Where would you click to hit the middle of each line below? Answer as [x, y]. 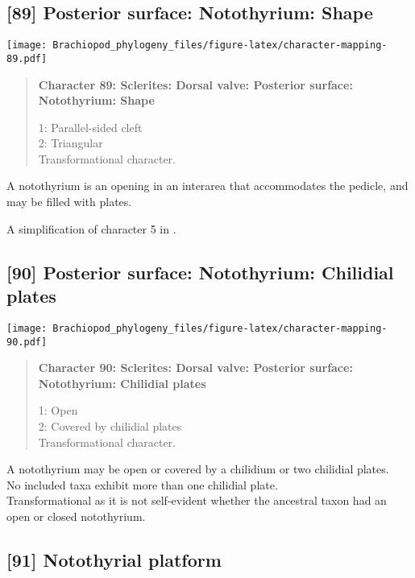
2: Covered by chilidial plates [110, 425]
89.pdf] [27, 58]
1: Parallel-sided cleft [90, 127]
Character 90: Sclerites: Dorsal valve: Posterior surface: [195, 367]
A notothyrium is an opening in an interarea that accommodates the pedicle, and [207, 186]
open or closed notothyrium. [76, 516]
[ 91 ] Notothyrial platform [114, 559]
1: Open [58, 410]
